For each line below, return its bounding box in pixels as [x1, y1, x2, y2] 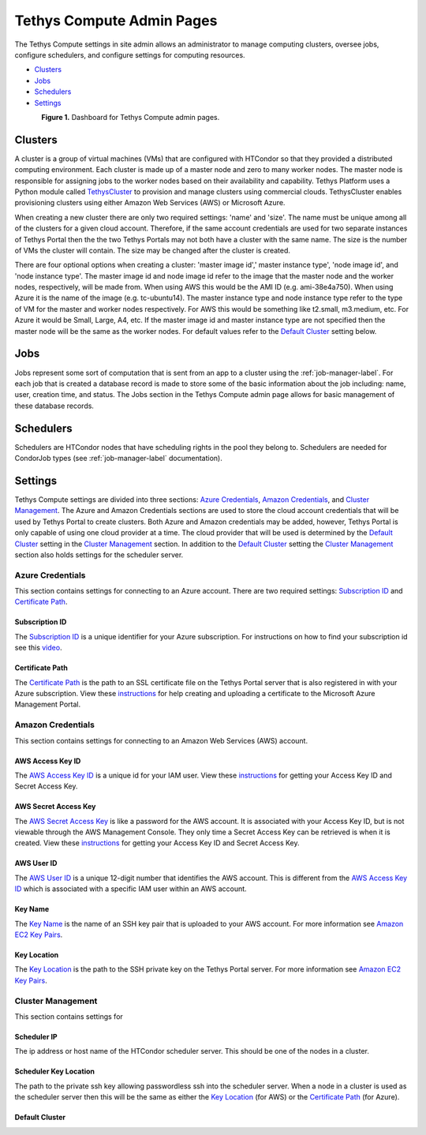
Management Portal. [14, 699, 81, 710]
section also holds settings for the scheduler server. [14, 549, 184, 560]
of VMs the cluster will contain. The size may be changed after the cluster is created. [14, 245, 291, 255]
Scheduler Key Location [14, 1066, 95, 1077]
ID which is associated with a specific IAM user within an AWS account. [14, 884, 248, 893]
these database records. [14, 401, 95, 410]
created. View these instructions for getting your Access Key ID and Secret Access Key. [14, 838, 300, 848]
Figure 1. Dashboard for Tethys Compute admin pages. [41, 112, 220, 122]
